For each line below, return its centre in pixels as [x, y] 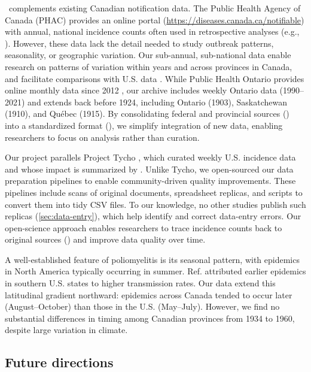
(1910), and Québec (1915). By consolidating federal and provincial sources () [147, 114]
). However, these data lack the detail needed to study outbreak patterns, [139, 43]
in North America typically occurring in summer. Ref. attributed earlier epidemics [155, 271]
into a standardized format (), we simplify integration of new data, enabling [144, 125]
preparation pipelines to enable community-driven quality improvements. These [150, 181]
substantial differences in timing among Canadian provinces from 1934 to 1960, [150, 318]
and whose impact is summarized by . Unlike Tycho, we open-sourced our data [149, 169]
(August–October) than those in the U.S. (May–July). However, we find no [142, 306]
